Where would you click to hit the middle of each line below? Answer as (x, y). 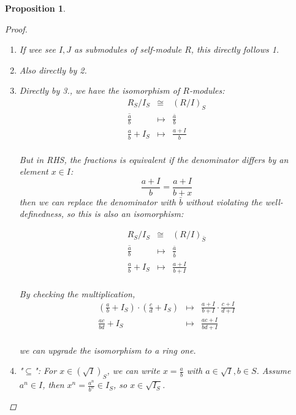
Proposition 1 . (35, 8)
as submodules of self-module (128, 49)
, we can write (133, 371)
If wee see (37, 49)
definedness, (42, 214)
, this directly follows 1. (235, 49)
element (34, 171)
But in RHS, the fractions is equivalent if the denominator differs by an (154, 159)
